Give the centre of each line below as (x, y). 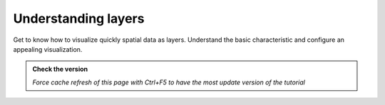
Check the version (60, 69)
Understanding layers (79, 18)
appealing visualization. (48, 49)
